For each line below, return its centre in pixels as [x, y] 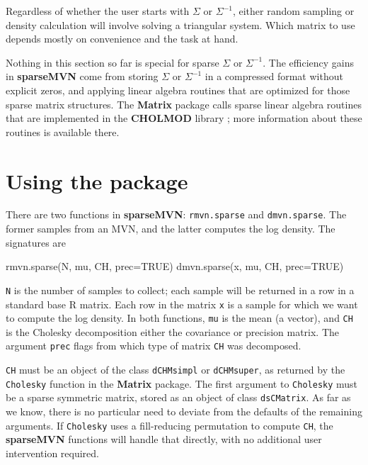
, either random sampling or [293, 11]
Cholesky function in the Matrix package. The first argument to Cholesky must [182, 383]
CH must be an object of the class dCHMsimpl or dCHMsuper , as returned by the [176, 370]
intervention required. [52, 453]
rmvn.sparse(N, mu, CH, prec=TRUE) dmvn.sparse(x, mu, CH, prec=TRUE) [175, 266]
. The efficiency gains [309, 62]
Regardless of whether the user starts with [98, 11]
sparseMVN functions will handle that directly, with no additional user [164, 439]
